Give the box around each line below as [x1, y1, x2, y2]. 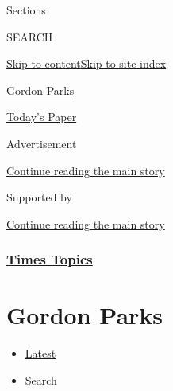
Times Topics [6, 249, 93, 269]
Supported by [6, 189, 72, 205]
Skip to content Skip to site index [6, 55, 167, 72]
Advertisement [6, 135, 77, 151]
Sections [6, 2, 46, 18]
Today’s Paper [6, 108, 77, 125]
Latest [25, 345, 56, 362]
